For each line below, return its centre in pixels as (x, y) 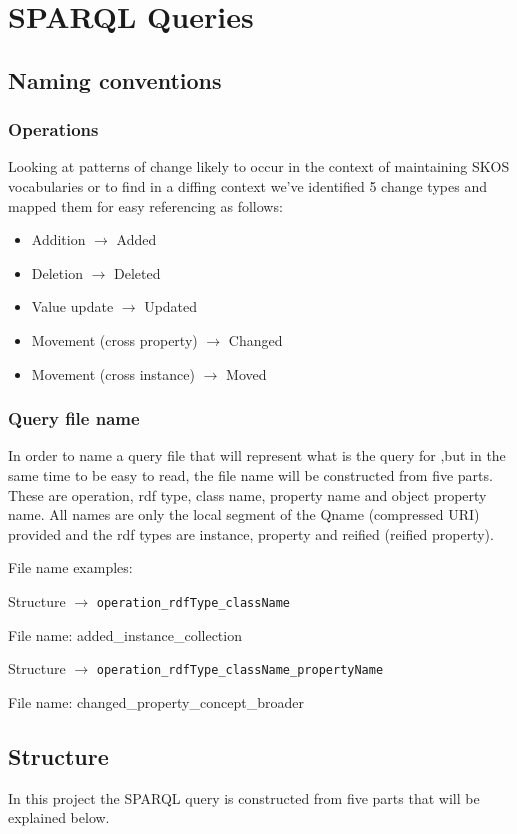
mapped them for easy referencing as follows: (145, 205)
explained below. (59, 817)
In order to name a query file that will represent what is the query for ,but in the (257, 455)
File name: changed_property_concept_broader (156, 701)
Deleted (137, 272)
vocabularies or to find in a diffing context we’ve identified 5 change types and (247, 185)
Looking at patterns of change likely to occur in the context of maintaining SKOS (259, 166)
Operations (53, 129)
